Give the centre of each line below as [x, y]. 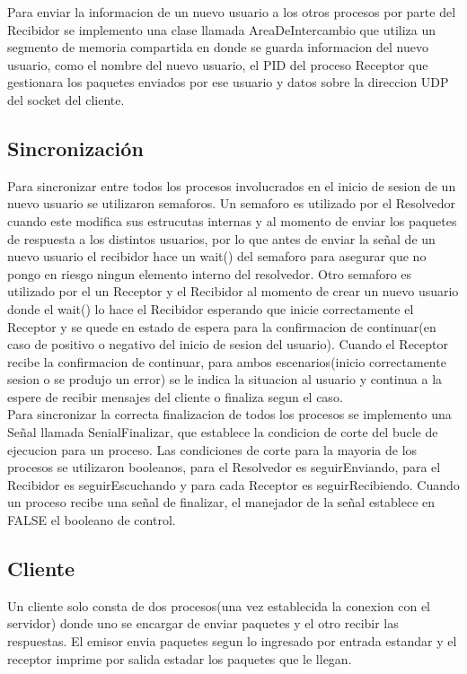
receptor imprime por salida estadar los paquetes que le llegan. [180, 658]
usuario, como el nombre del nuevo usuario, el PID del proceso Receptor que [218, 64]
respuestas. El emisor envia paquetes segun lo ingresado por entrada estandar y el [232, 641]
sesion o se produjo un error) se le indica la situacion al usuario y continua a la [225, 379]
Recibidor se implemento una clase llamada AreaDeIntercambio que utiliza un [222, 29]
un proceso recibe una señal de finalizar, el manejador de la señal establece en [221, 502]
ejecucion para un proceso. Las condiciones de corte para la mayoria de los [212, 449]
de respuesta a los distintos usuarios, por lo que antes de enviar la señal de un [221, 238]
